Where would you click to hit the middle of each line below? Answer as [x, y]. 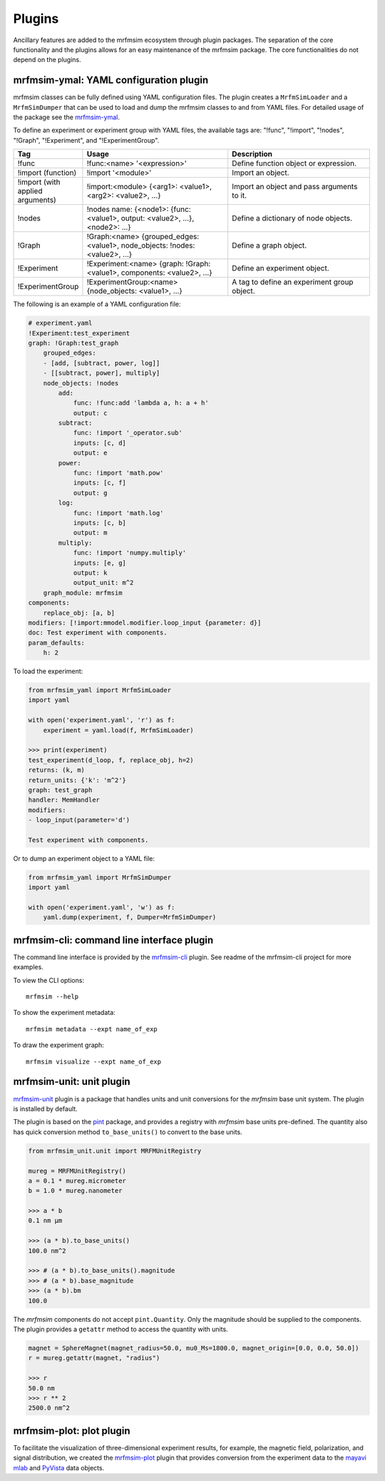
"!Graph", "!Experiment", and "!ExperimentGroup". [86, 140]
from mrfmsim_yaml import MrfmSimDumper [99, 877]
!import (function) [47, 173]
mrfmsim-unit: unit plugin [72, 1082]
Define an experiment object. [281, 268]
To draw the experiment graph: [59, 1045]
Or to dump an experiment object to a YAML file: [84, 858]
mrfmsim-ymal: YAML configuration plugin [111, 80]
